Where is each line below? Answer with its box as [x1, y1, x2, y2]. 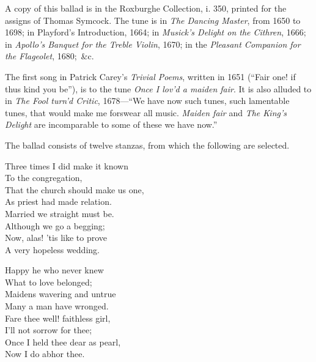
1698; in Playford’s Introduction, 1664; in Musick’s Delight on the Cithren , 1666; [5, 26, 306, 39]
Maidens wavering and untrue [5, 287, 116, 300]
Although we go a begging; [5, 219, 105, 232]
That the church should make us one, [5, 183, 144, 196]
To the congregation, [5, 171, 83, 184]
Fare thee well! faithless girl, [5, 311, 111, 324]
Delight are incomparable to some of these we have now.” [5, 118, 218, 131]
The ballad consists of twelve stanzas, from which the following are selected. [5, 138, 290, 151]
